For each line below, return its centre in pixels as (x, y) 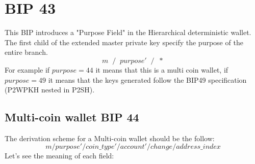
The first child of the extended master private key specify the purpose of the (124, 42)
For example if (27, 69)
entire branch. (26, 52)
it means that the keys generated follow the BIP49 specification (147, 79)
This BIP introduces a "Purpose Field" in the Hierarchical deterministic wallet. (128, 32)
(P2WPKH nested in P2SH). (50, 90)
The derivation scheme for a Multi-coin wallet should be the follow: (110, 138)
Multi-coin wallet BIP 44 (72, 117)
